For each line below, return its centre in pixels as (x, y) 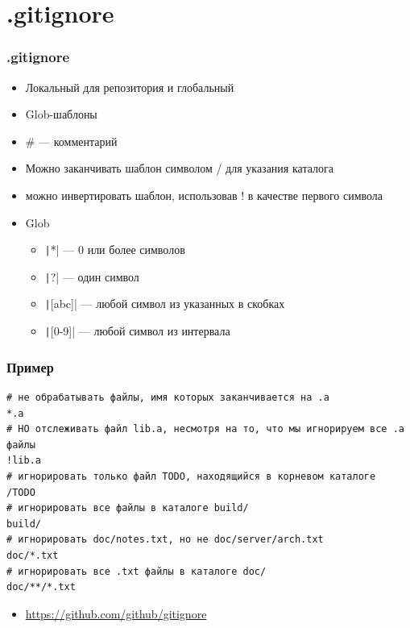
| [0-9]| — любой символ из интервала (137, 331)
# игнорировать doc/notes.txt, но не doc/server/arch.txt (165, 540)
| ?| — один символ (92, 276)
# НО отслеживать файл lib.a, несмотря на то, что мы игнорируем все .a (205, 429)
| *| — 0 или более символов (115, 250)
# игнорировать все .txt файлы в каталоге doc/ (137, 571)
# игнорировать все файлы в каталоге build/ (128, 508)
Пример (30, 366)
